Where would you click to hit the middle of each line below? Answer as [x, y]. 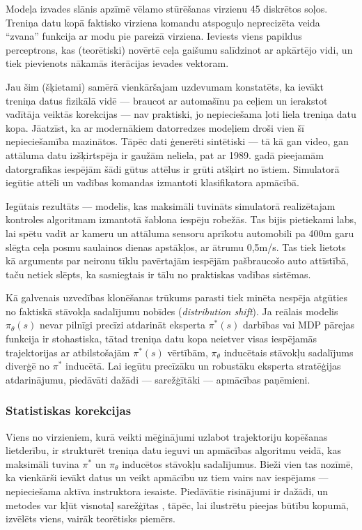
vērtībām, [188, 352]
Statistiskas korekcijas [69, 410]
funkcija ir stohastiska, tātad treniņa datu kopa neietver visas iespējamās [162, 339]
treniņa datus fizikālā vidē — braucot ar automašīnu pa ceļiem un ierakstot [167, 100]
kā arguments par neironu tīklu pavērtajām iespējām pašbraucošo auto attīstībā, [177, 260]
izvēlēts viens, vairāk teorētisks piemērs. [90, 518]
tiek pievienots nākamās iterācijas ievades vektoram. [117, 63]
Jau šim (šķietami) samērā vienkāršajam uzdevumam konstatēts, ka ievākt [165, 86]
